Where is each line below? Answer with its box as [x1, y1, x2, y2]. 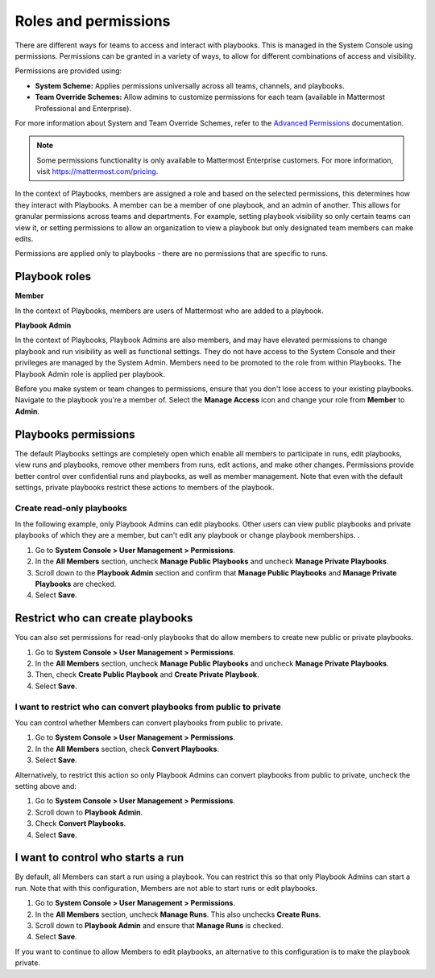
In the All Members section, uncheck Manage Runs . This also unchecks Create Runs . [35, 910, 321, 919]
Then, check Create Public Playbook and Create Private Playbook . [35, 670, 259, 679]
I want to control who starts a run [14, 851, 184, 865]
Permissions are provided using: [14, 66, 122, 76]
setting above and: [14, 781, 77, 790]
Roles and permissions [14, 12, 171, 30]
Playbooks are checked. [35, 580, 117, 588]
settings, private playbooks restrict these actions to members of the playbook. [14, 482, 275, 492]
